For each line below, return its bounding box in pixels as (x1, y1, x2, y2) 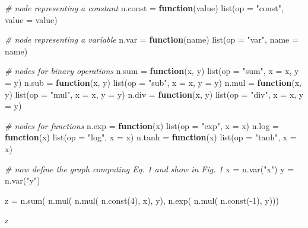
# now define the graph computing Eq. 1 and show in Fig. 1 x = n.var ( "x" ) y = (5, 162, 294, 175)
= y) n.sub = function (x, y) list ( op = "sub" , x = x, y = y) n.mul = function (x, (5, 76, 301, 88)
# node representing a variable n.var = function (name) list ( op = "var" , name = (5, 33, 299, 46)
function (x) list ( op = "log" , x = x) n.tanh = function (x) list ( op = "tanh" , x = (5, 131, 297, 143)
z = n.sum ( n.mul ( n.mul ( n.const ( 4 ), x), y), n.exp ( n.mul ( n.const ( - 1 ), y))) (5, 194, 279, 206)
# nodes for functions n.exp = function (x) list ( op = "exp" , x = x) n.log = (5, 119, 279, 131)
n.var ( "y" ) (5, 174, 40, 187)
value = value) (5, 13, 58, 25)
